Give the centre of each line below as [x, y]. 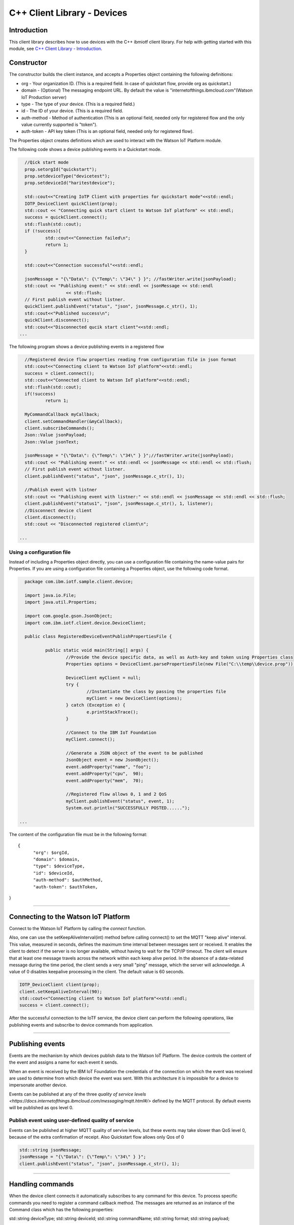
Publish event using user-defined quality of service [72, 1121]
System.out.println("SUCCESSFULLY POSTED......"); [128, 808]
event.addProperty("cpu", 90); [105, 774]
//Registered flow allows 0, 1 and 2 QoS [116, 794]
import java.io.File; [51, 596]
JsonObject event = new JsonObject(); [112, 760]
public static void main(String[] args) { [97, 650]
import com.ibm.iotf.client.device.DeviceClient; [86, 623]
